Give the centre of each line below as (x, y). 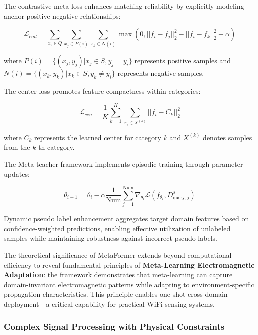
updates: (17, 173)
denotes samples (227, 137)
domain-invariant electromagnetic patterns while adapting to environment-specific (129, 284)
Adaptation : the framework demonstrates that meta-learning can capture (118, 274)
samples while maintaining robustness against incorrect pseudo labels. (111, 238)
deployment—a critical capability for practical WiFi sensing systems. (109, 304)
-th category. (55, 147)
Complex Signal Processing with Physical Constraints (114, 326)
